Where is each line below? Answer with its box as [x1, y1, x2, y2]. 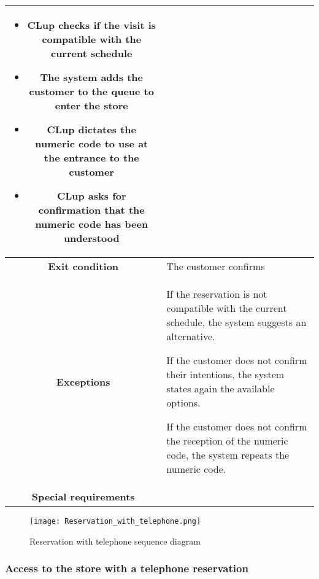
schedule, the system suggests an [166, 315, 307, 329]
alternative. [166, 329, 215, 343]
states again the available [166, 381, 275, 395]
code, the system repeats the [166, 448, 290, 462]
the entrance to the [44, 150, 139, 165]
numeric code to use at [35, 136, 148, 150]
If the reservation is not [166, 287, 267, 301]
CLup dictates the [47, 122, 136, 136]
